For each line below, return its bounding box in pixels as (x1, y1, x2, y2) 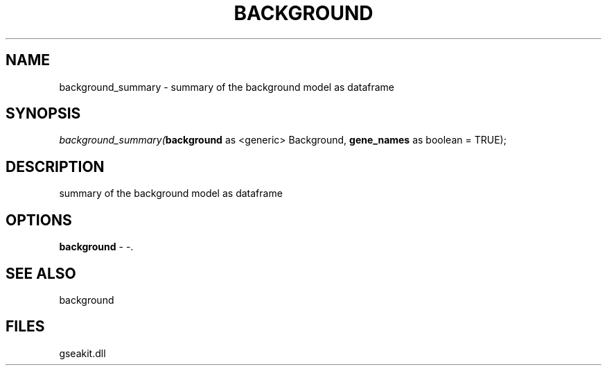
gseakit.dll (59, 347, 106, 359)
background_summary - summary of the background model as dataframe (59, 80, 395, 93)
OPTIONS (6, 211, 72, 229)
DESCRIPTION (6, 157, 105, 175)
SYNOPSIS (6, 105, 81, 123)
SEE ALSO (6, 264, 76, 282)
